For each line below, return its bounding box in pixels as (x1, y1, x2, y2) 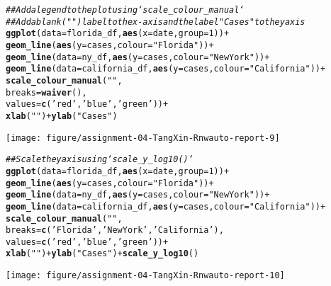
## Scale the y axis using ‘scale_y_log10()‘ (6, 154, 193, 165)
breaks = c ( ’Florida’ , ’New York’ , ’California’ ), (6, 225, 224, 236)
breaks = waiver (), (6, 87, 87, 98)
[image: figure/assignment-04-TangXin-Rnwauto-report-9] (6, 132, 280, 143)
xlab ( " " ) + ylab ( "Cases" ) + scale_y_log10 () (6, 248, 199, 259)
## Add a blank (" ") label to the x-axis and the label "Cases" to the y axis (6, 16, 305, 27)
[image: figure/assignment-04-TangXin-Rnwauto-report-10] (6, 270, 285, 281)
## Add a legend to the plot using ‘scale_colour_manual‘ (6, 5, 245, 15)
